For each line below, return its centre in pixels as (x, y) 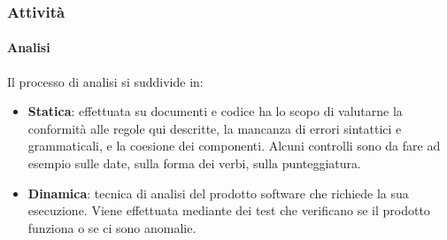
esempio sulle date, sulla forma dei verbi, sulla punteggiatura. (194, 163)
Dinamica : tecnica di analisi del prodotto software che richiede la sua (218, 193)
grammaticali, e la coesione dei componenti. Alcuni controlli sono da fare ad (234, 146)
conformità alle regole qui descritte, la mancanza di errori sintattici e (215, 128)
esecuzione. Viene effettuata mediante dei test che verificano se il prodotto (229, 210)
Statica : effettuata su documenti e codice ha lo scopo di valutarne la (215, 111)
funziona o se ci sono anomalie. (112, 227)
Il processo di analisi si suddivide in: (105, 81)
